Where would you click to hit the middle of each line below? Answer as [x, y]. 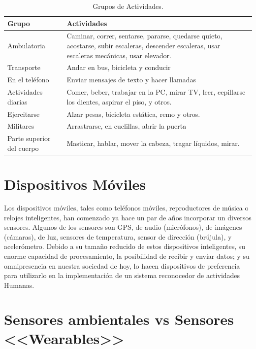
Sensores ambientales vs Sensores [119, 319]
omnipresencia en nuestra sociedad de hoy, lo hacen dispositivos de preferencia [122, 265]
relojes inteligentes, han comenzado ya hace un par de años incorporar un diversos [128, 217]
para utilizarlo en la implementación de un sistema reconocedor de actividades [122, 275]
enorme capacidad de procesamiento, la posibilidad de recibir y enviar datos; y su [127, 256]
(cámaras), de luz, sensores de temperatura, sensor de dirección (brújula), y [118, 236]
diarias [17, 101]
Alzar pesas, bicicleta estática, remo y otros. [133, 114]
